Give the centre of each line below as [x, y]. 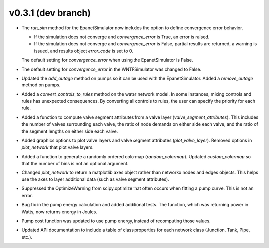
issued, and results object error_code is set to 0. [83, 51]
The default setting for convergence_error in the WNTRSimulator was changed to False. [112, 69]
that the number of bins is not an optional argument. [75, 164]
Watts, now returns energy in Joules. [59, 212]
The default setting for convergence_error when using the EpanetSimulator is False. [108, 60]
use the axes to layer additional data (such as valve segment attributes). [95, 179]
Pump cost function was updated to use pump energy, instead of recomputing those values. [116, 221]
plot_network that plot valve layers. [58, 147]
